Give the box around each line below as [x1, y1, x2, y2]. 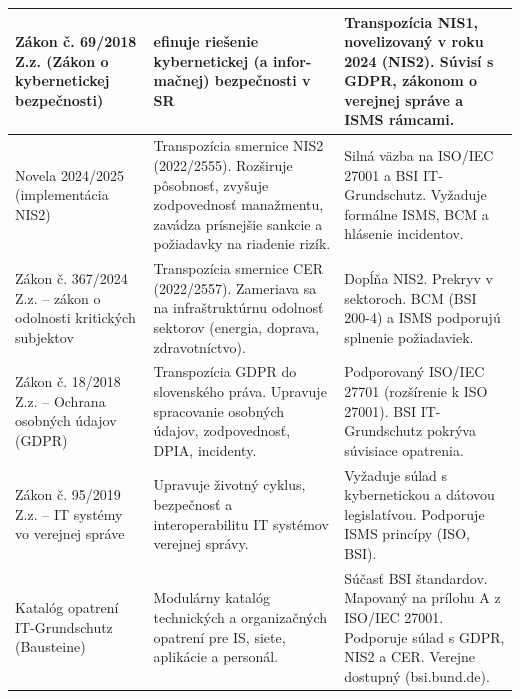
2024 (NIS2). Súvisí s [344, 50, 494, 71]
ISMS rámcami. [344, 109, 455, 130]
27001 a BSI [344, 164, 419, 185]
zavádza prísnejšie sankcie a [153, 213, 323, 234]
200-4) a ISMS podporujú [344, 307, 501, 328]
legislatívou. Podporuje [344, 503, 485, 524]
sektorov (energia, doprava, [153, 316, 320, 337]
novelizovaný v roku [344, 31, 484, 52]
